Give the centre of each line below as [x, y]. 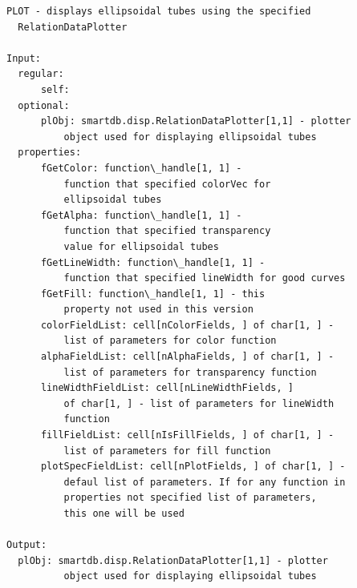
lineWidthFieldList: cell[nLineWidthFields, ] [167, 388]
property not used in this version [158, 310]
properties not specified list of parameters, [190, 498]
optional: [44, 105]
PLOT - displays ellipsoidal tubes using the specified [159, 11]
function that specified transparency [167, 231]
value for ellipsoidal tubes [141, 246]
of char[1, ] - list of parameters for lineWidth [199, 403]
